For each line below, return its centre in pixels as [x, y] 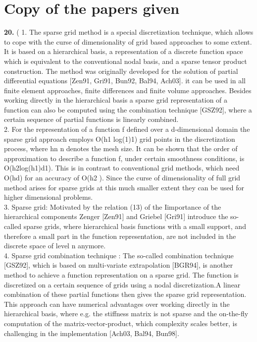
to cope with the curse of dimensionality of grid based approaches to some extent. [128, 41]
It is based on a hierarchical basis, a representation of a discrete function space [124, 51]
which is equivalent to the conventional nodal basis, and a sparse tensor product [126, 61]
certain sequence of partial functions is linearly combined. [91, 119]
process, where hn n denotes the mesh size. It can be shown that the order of [121, 148]
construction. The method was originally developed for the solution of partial [121, 71]
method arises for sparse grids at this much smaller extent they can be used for [124, 187]
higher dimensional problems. [49, 197]
